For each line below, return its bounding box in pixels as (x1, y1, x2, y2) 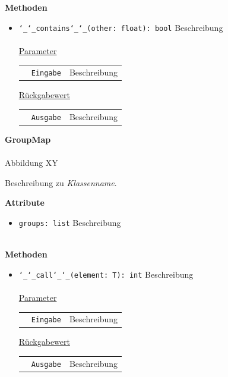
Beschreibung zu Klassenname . (5, 176, 117, 188)
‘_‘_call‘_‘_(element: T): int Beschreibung (18, 268, 194, 280)
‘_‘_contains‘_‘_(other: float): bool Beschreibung (18, 21, 223, 33)
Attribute (5, 196, 45, 209)
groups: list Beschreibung (18, 216, 121, 228)
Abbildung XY (5, 156, 58, 169)
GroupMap (5, 133, 51, 145)
